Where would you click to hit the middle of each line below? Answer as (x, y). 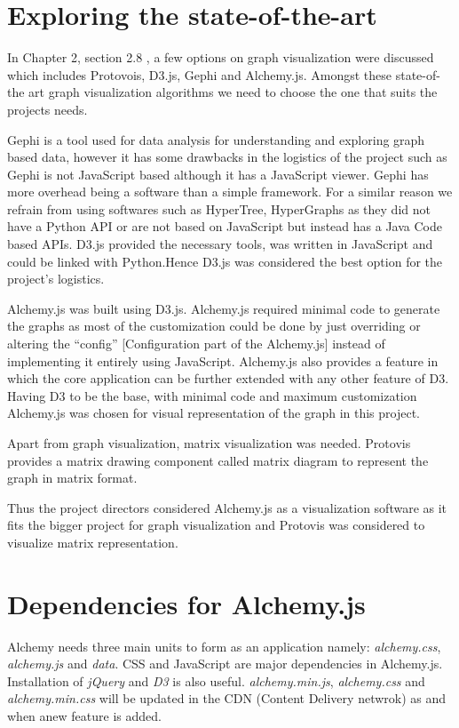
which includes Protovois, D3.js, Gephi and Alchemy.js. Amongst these (200, 74)
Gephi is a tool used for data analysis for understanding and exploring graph (216, 139)
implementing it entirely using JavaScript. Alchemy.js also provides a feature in (223, 360)
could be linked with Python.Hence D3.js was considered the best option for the (225, 261)
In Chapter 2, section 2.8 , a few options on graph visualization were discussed (221, 57)
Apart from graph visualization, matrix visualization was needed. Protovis (209, 443)
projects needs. (47, 109)
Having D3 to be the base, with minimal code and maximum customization (212, 395)
